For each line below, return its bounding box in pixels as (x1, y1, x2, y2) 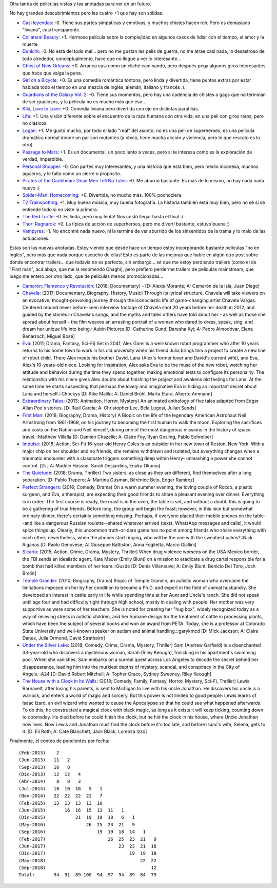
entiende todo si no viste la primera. (22, 206, 98, 213)
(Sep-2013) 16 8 (18, 764, 70, 770)
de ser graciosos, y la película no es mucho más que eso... (22, 99, 146, 105)
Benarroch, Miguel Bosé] (22, 333, 75, 339)
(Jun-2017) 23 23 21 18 (18, 843, 156, 849)
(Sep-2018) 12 (18, 865, 156, 871)
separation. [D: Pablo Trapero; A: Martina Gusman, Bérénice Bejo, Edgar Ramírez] (22, 477, 195, 483)
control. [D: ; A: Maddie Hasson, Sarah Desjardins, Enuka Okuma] (22, 462, 161, 468)
